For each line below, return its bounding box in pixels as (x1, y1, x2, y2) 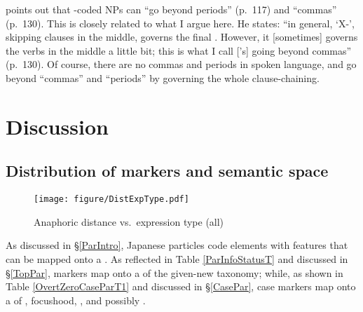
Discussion (6, 111, 109, 140)
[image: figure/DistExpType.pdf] (34, 194, 189, 205)
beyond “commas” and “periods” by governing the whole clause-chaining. (6, 70, 320, 85)
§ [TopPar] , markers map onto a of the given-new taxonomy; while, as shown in (6, 265, 343, 280)
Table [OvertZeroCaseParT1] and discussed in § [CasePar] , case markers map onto (6, 279, 356, 294)
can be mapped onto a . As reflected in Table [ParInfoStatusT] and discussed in (6, 251, 348, 266)
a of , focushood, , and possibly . (6, 292, 146, 307)
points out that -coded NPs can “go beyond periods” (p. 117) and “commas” (6, 2, 337, 16)
